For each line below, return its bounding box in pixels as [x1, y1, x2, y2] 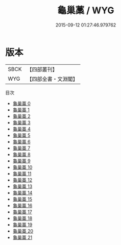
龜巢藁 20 [12, 228, 34, 234]
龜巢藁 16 [12, 202, 33, 208]
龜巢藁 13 [12, 183, 33, 189]
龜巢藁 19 [12, 222, 33, 228]
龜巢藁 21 [12, 234, 32, 240]
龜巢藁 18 [12, 215, 33, 221]
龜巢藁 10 [12, 164, 33, 170]
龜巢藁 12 [12, 177, 32, 183]
